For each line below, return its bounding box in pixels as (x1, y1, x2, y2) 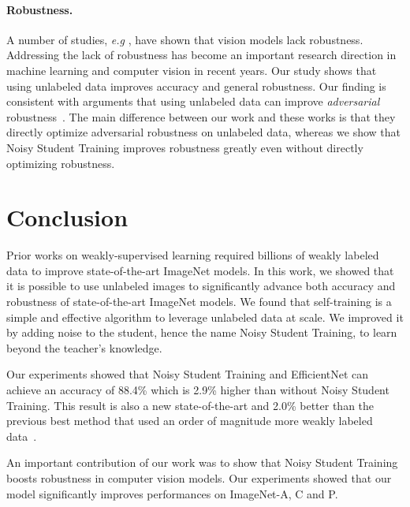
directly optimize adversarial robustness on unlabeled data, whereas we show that (6, 124, 401, 140)
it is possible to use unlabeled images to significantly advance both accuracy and (6, 278, 396, 294)
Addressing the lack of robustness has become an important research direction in (6, 47, 397, 63)
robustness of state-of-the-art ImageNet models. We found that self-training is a (6, 293, 392, 310)
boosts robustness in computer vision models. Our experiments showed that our (6, 469, 392, 486)
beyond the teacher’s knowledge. (6, 339, 162, 356)
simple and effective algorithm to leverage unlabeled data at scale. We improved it (6, 308, 404, 325)
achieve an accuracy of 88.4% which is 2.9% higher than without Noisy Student (6, 382, 389, 398)
